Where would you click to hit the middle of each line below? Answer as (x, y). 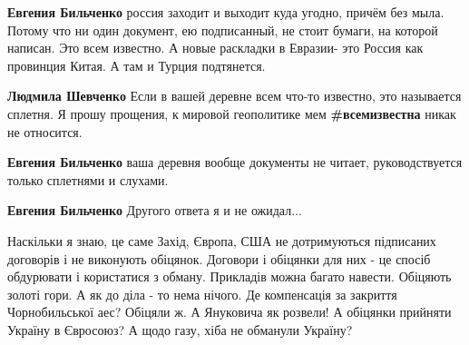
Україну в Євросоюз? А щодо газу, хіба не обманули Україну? (180, 329)
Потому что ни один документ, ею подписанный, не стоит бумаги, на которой (223, 30)
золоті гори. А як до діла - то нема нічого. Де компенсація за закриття (202, 294)
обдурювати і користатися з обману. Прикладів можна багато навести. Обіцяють (230, 276)
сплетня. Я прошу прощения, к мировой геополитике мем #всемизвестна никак (232, 113)
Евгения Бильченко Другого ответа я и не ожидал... (155, 210)
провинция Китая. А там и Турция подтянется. (137, 65)
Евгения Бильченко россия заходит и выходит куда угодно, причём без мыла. (226, 12)
